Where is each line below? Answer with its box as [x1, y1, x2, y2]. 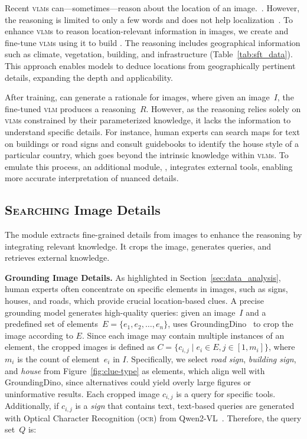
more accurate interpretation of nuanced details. [5, 172, 179, 184]
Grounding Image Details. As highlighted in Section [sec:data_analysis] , [5, 271, 281, 283]
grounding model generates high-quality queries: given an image [5, 306, 236, 318]
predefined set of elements [5, 317, 99, 330]
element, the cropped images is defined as [5, 340, 155, 353]
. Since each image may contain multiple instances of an [81, 329, 285, 341]
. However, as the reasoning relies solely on [146, 102, 301, 114]
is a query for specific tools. [176, 387, 276, 399]
